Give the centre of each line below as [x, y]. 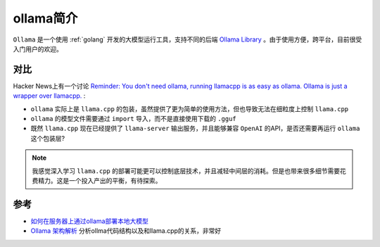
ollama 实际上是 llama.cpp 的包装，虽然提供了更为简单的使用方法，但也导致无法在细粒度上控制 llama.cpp [190, 108]
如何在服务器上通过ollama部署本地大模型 [90, 221]
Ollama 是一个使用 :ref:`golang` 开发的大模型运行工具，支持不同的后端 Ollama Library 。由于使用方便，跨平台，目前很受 [188, 39]
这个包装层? [48, 138]
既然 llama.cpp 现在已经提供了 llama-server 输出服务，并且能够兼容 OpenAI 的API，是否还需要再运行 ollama [195, 128]
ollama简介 [45, 18]
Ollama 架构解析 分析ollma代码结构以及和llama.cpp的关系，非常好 [126, 231]
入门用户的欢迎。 [38, 49]
